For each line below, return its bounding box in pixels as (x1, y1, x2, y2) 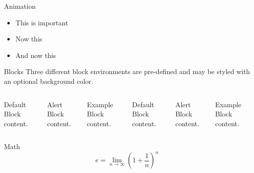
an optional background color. (4, 76, 93, 86)
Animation (4, 1, 36, 11)
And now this (15, 50, 56, 60)
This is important (15, 17, 68, 27)
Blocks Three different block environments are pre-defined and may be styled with (4, 66, 250, 77)
